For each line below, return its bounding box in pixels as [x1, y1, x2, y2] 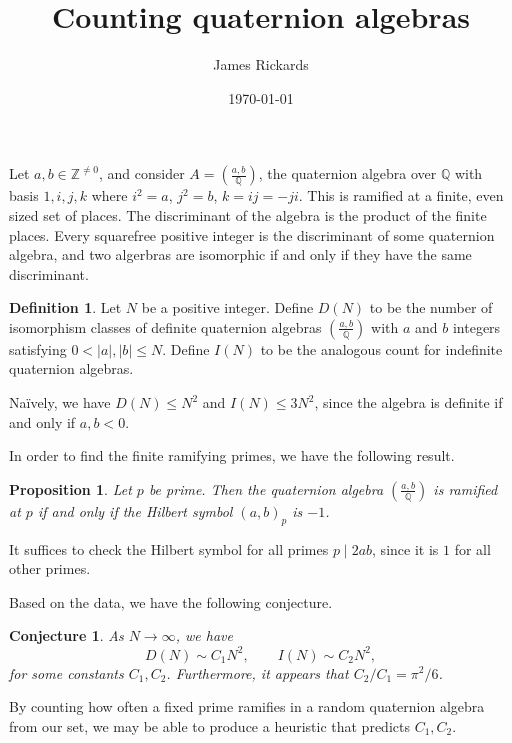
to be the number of [369, 297, 493, 318]
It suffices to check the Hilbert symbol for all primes [9, 538, 329, 559]
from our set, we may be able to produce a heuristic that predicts [9, 715, 410, 736]
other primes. [9, 558, 91, 579]
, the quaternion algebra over [258, 163, 437, 184]
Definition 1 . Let [9, 297, 122, 318]
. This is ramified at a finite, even [298, 185, 504, 206]
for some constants [9, 662, 124, 683]
